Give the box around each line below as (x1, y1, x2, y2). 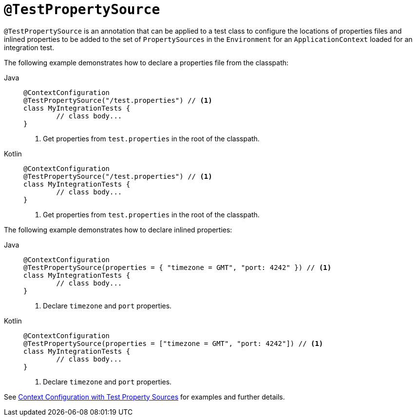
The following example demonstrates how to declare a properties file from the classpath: (4, 58, 289, 67)
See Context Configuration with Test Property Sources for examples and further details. (4, 392, 285, 401)
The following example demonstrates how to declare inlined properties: (4, 225, 232, 234)
